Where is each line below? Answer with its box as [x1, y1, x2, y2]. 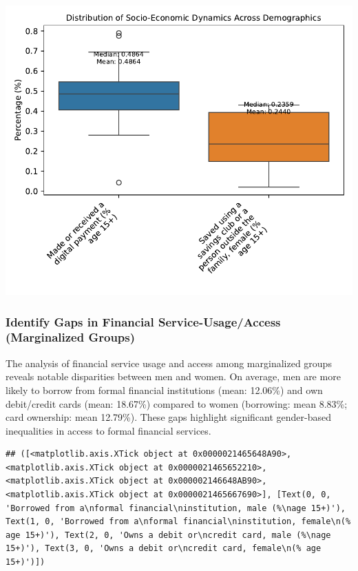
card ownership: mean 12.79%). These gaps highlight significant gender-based [6, 410, 332, 424]
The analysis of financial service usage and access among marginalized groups [6, 355, 332, 370]
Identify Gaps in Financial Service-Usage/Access [6, 313, 281, 330]
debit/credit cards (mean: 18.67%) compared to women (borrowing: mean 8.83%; [6, 396, 348, 411]
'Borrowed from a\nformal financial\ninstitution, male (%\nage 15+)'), [6, 503, 346, 513]
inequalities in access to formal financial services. [6, 423, 211, 437]
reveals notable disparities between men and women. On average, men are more [6, 369, 341, 384]
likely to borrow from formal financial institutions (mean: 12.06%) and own [6, 382, 323, 397]
